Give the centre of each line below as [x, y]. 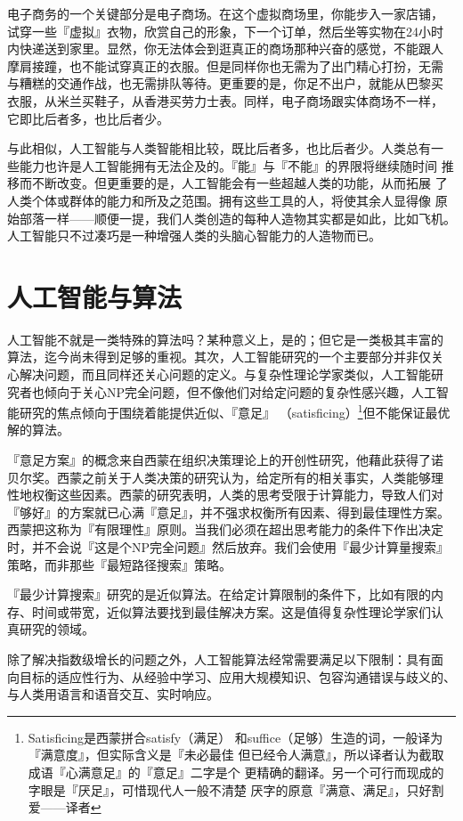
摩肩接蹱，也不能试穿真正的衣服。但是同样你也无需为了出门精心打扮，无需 [225, 65]
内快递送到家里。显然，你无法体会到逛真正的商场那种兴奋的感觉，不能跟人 [225, 49]
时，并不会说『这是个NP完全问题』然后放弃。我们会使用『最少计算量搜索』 [228, 547]
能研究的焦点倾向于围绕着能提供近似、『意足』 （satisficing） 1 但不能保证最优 [229, 411]
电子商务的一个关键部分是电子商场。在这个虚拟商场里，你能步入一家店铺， [225, 13]
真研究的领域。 [51, 629]
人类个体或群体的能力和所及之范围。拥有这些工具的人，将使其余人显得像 [219, 200]
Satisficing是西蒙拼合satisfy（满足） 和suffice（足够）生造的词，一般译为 [236, 737]
